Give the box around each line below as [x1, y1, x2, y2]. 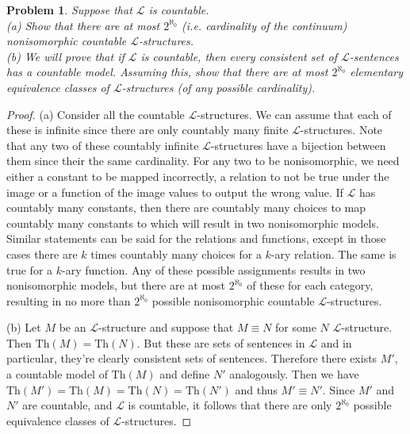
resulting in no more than [6, 292, 131, 309]
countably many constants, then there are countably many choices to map [6, 199, 366, 216]
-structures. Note [300, 121, 383, 138]
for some [275, 319, 316, 336]
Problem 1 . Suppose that [6, 2, 132, 17]
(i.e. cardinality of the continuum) [182, 17, 347, 33]
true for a [6, 261, 53, 278]
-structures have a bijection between [210, 136, 386, 153]
